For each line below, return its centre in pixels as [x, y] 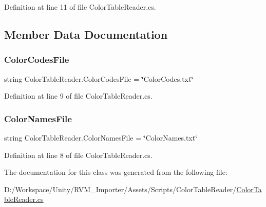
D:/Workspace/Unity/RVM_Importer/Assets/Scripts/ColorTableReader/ [120, 189]
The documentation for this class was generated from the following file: [116, 172]
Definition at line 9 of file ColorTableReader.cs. [78, 96]
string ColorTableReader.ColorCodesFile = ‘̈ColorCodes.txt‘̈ [99, 78]
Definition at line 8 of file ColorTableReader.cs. [78, 155]
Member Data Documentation [86, 34]
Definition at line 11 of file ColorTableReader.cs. [80, 7]
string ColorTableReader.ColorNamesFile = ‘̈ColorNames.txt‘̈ [101, 137]
